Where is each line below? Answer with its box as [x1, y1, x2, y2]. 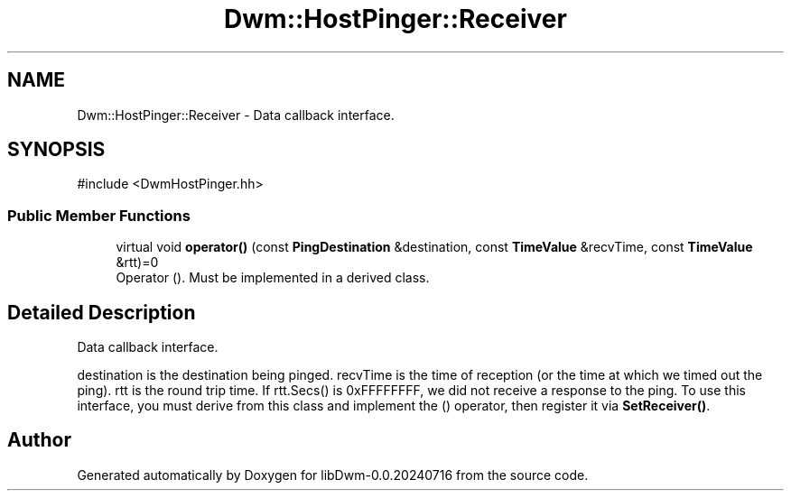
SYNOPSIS [7, 138, 106, 161]
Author [7, 429, 71, 452]
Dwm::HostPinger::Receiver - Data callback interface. [77, 106, 395, 123]
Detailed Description [7, 300, 196, 324]
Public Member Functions [7, 206, 191, 225]
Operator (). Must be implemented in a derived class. [116, 270, 430, 286]
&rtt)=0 [116, 254, 159, 271]
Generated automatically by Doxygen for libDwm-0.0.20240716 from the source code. [77, 466, 589, 483]
